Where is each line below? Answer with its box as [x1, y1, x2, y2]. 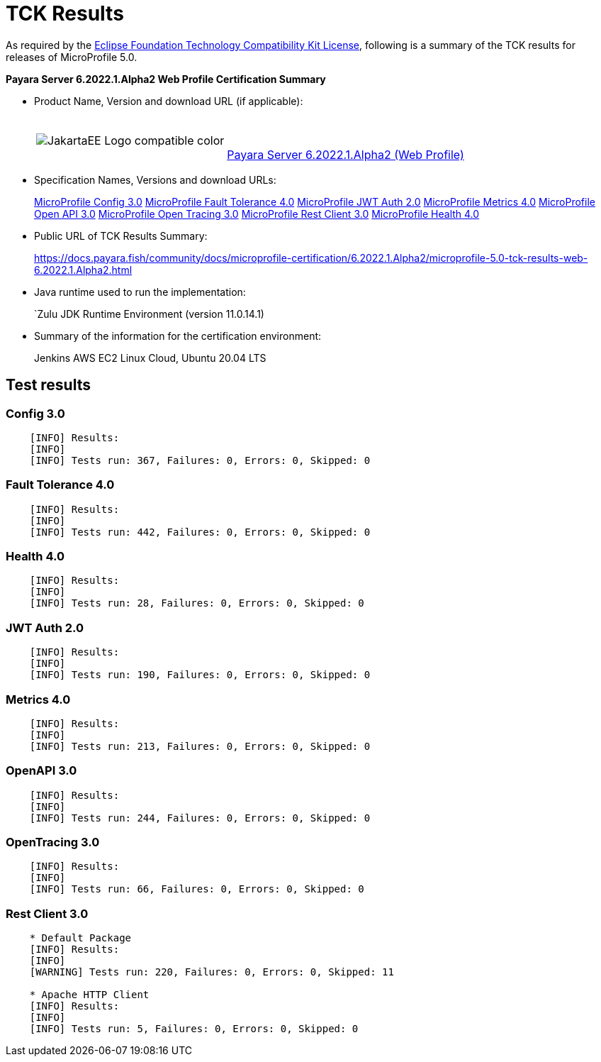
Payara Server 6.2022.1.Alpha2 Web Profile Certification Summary [6, 72, 326, 85]
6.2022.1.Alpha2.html [34, 263, 133, 276]
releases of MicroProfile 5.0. [6, 50, 137, 63]
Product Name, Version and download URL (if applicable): [34, 94, 303, 107]
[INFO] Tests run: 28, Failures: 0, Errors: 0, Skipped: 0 [29, 597, 364, 609]
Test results [6, 376, 91, 394]
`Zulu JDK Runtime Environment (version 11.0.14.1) [34, 307, 264, 320]
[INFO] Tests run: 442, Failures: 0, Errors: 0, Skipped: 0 [29, 526, 371, 538]
